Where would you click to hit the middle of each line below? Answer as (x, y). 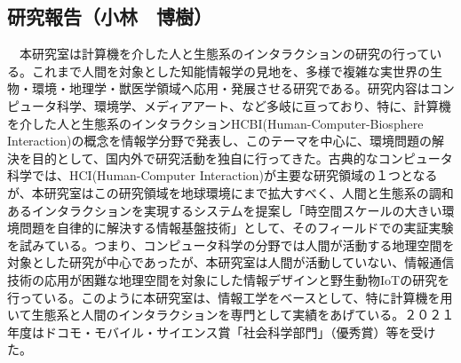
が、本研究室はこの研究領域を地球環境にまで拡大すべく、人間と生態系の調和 (230, 192)
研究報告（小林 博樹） (110, 16)
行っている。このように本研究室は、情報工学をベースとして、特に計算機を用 (230, 297)
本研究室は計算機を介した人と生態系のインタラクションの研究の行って (224, 54)
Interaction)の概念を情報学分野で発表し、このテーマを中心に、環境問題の (219, 141)
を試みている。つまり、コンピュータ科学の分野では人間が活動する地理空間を (231, 245)
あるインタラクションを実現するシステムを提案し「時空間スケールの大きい (225, 210)
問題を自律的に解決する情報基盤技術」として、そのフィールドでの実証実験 (236, 228)
